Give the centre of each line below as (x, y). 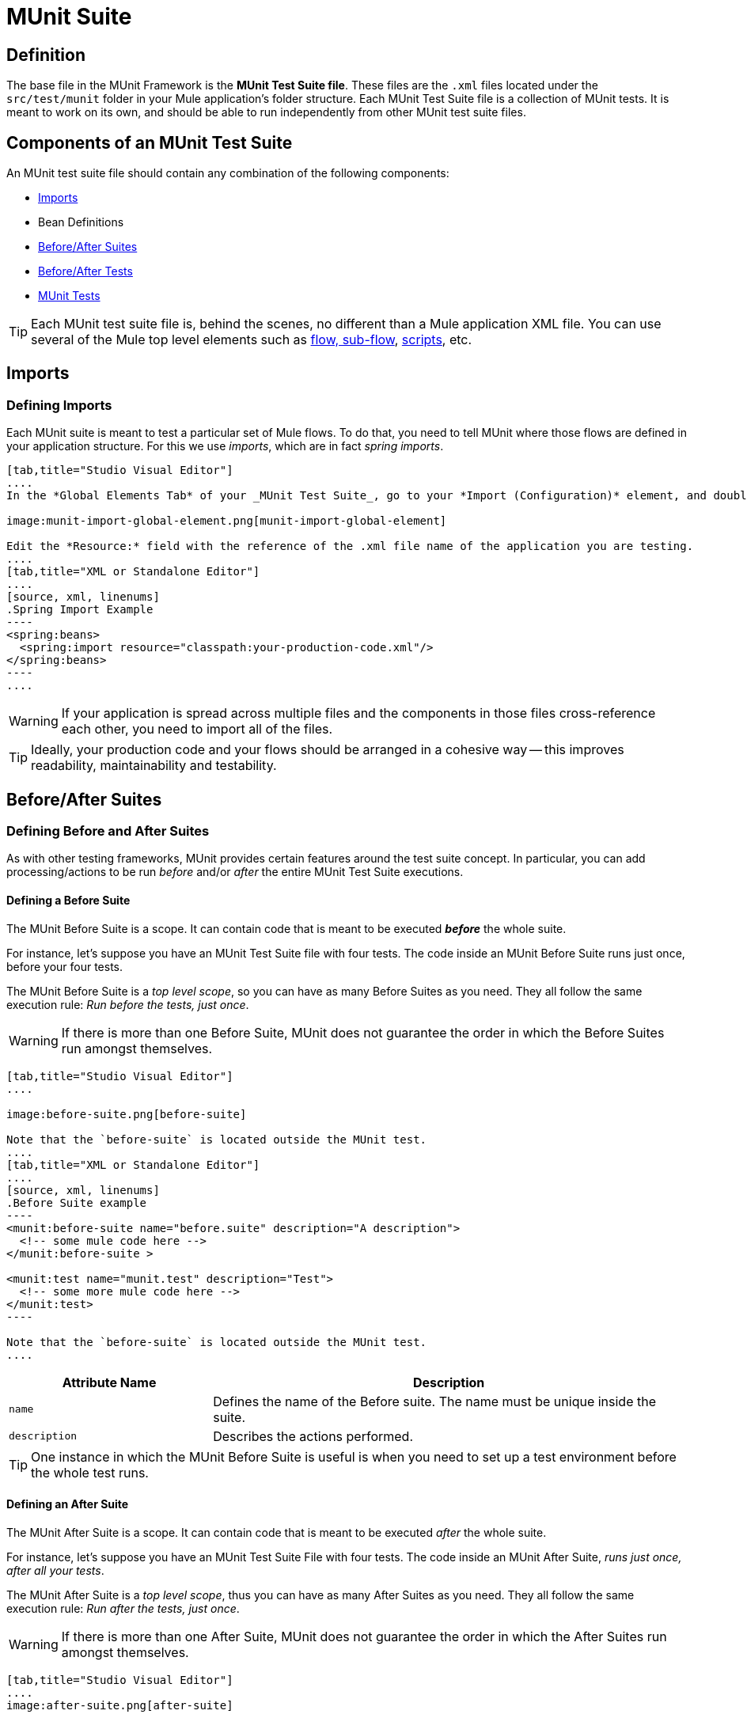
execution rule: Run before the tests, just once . (128, 1004)
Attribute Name (109, 1382)
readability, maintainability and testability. (154, 766)
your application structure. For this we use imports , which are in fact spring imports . (225, 446)
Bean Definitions (81, 222)
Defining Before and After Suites (108, 831)
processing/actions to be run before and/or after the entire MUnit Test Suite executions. (235, 872)
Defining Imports (59, 405)
